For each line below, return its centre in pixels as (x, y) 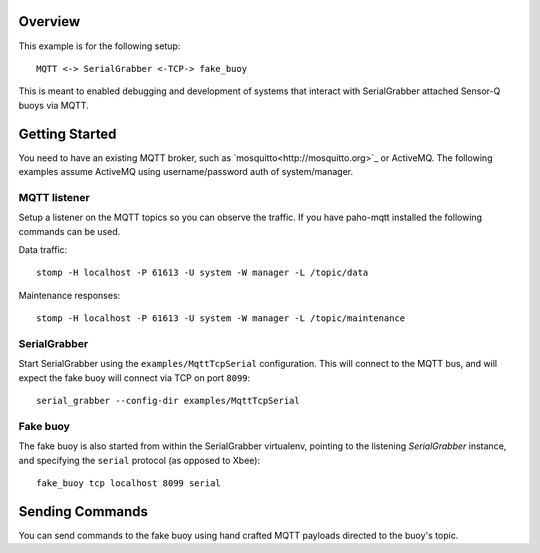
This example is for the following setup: (99, 46)
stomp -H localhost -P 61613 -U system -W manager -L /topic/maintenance (221, 318)
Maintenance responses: (69, 295)
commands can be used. (69, 231)
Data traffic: (43, 249)
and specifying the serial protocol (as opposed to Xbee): (139, 460)
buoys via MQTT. (53, 105)
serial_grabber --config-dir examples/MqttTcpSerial (168, 400)
